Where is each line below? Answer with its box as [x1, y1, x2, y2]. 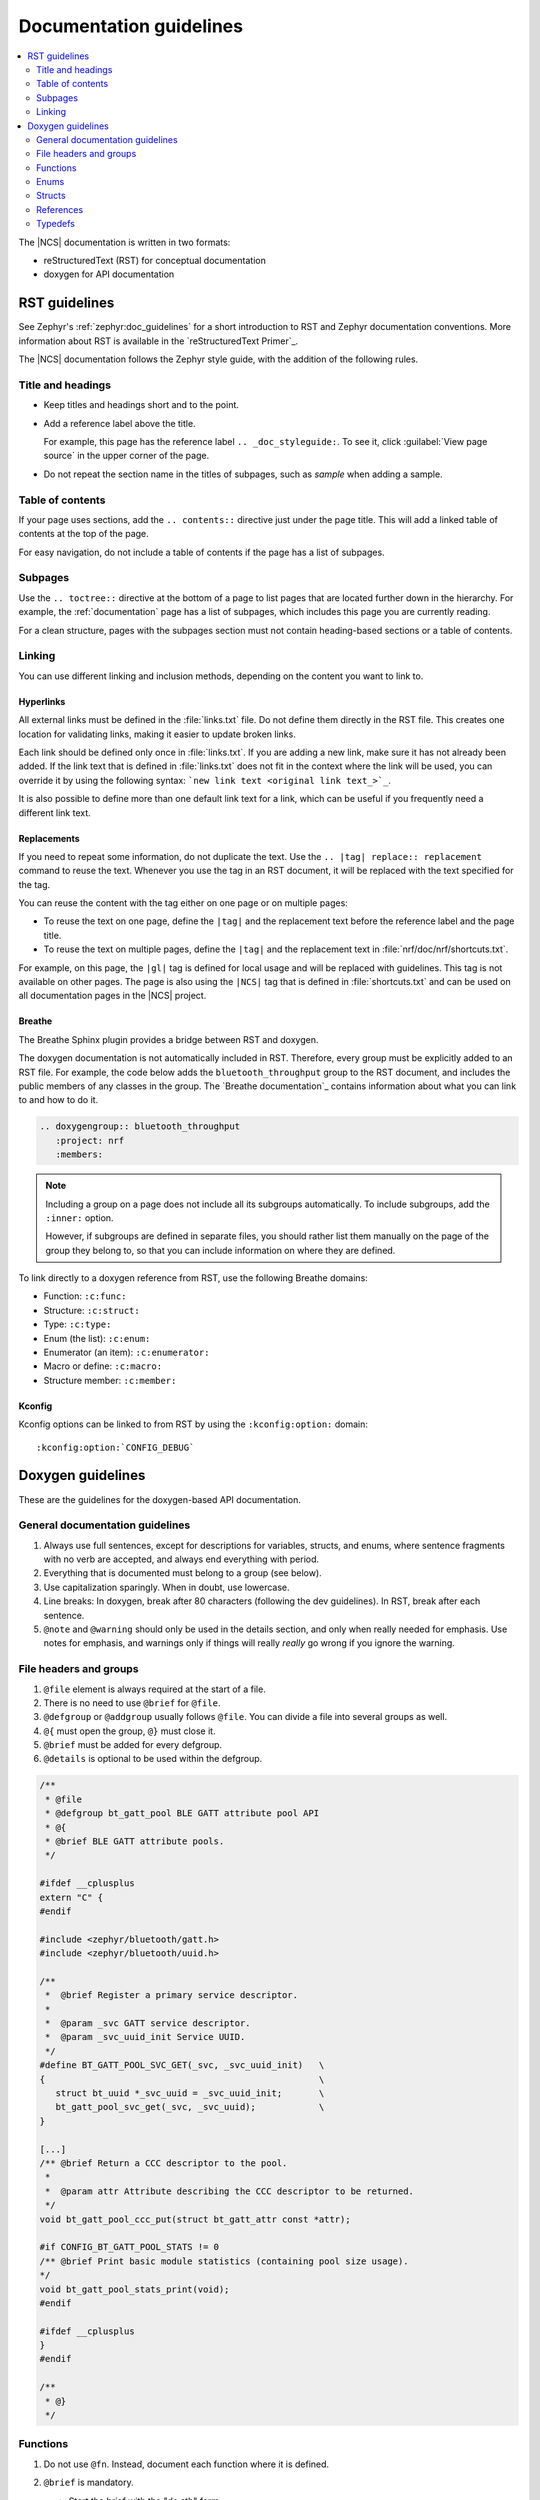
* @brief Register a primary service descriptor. [45, 1990, 299, 2001]
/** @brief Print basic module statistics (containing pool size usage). [39, 2255, 409, 2267]
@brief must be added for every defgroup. [43, 1739, 223, 1751]
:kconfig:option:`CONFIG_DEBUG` [36, 1441, 195, 1453]
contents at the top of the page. [18, 528, 149, 540]
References [36, 203, 84, 215]
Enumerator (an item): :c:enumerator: [43, 1346, 210, 1359]
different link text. [18, 806, 92, 819]
